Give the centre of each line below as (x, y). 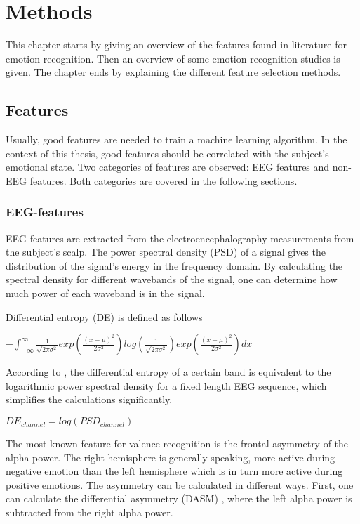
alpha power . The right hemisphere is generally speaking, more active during (171, 457)
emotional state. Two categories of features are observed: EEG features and (168, 167)
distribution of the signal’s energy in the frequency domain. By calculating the (174, 265)
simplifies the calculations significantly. (89, 399)
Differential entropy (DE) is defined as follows (104, 316)
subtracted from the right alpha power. (89, 512)
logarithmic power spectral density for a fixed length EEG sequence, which (166, 385)
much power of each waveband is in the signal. (105, 293)
